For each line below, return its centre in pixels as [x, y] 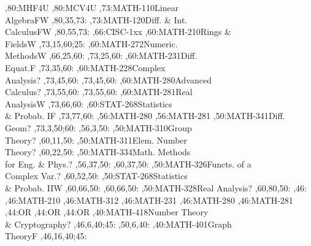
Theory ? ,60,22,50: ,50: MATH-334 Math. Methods [98, 152]
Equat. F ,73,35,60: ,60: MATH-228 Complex [85, 67]
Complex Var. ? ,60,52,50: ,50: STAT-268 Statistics [96, 176]
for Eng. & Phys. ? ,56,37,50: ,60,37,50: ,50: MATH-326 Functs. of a [128, 163]
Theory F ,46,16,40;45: [46, 236]
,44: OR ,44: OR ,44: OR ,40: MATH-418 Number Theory [107, 212]
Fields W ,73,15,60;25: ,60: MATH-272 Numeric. [91, 43]
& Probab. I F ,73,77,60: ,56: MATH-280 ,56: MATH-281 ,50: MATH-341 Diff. [145, 116]
